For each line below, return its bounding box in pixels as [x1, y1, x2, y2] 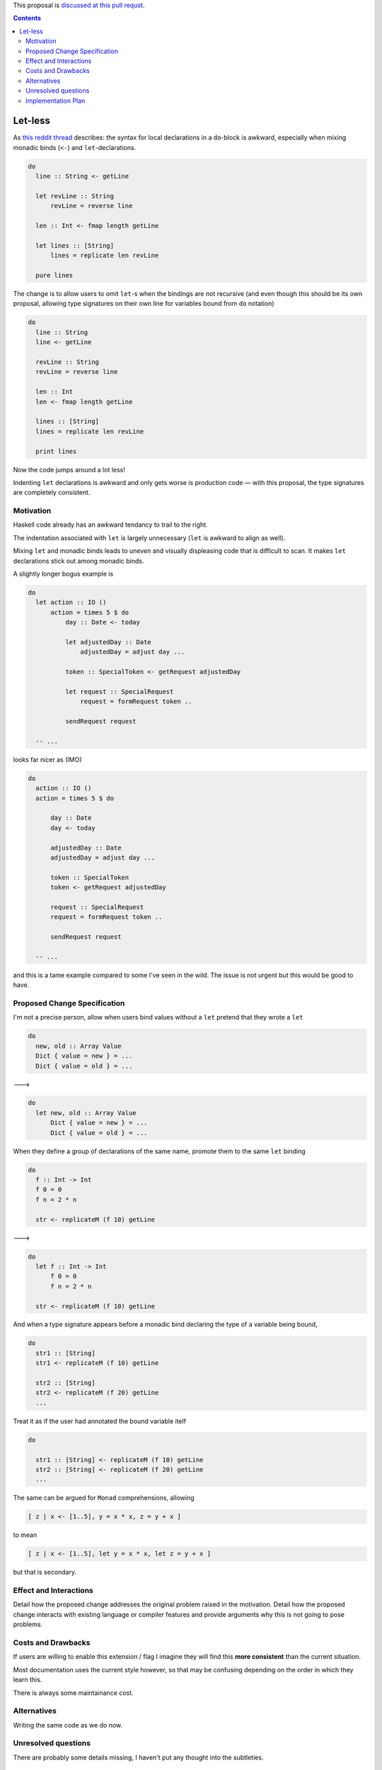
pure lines [35, 271, 74, 280]
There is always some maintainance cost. [13, 1689, 134, 1697]
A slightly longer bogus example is [13, 570, 114, 578]
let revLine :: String [35, 192, 115, 200]
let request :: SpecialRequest [64, 687, 174, 695]
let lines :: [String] [35, 241, 115, 249]
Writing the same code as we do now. [13, 1720, 123, 1729]
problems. [13, 1620, 42, 1628]
